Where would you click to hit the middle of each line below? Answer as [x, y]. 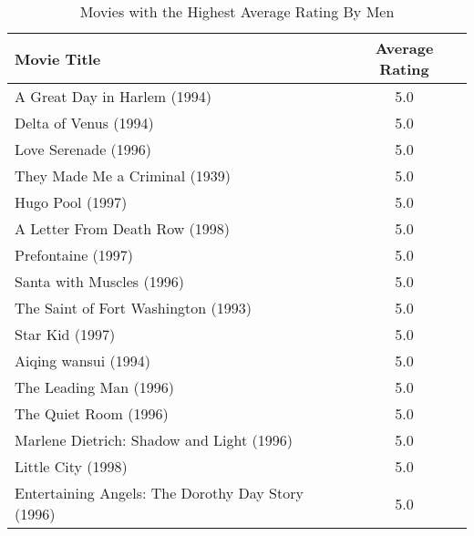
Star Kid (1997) [65, 334]
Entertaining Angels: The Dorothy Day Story [159, 493]
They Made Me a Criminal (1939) [123, 175]
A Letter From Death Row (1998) [123, 228]
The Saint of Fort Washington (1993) [133, 308]
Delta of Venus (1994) [84, 123]
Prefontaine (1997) [74, 255]
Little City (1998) [71, 466]
